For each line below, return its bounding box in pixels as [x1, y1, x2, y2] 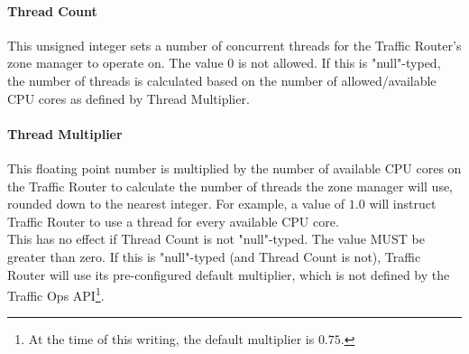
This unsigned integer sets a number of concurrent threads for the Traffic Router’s [7, 35, 462, 54]
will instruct [369, 194, 437, 213]
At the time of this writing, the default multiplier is [28, 330, 315, 349]
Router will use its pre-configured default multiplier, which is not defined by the [7, 265, 450, 284]
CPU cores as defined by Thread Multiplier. [7, 88, 250, 107]
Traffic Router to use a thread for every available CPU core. [7, 211, 339, 230]
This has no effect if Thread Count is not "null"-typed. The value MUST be [7, 229, 426, 248]
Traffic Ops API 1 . [7, 284, 105, 304]
